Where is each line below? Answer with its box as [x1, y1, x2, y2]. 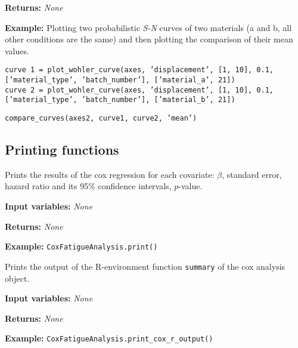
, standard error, [222, 168, 282, 180]
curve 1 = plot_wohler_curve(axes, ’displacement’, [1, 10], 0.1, [5, 66, 274, 75]
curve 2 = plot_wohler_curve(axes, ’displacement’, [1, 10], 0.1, [5, 85, 274, 94]
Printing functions [5, 140, 119, 159]
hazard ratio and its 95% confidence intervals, [5, 180, 172, 192]
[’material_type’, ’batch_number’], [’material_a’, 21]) [5, 76, 235, 85]
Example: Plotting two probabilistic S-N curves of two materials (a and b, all [5, 21, 292, 33]
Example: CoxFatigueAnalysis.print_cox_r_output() [5, 332, 213, 344]
